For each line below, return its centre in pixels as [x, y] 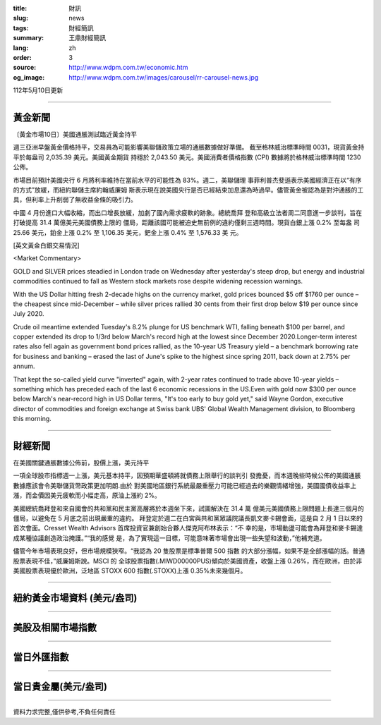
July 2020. [29, 314]
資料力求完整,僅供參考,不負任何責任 [65, 712]
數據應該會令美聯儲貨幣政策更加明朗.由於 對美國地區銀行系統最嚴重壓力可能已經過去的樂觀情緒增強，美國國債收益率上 [185, 485]
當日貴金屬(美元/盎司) [60, 687]
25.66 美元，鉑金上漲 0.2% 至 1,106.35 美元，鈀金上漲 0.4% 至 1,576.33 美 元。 [128, 232]
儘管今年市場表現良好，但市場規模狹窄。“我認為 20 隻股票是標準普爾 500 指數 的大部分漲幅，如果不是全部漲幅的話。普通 [189, 551]
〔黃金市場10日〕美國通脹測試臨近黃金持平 [75, 135]
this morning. [32, 419]
